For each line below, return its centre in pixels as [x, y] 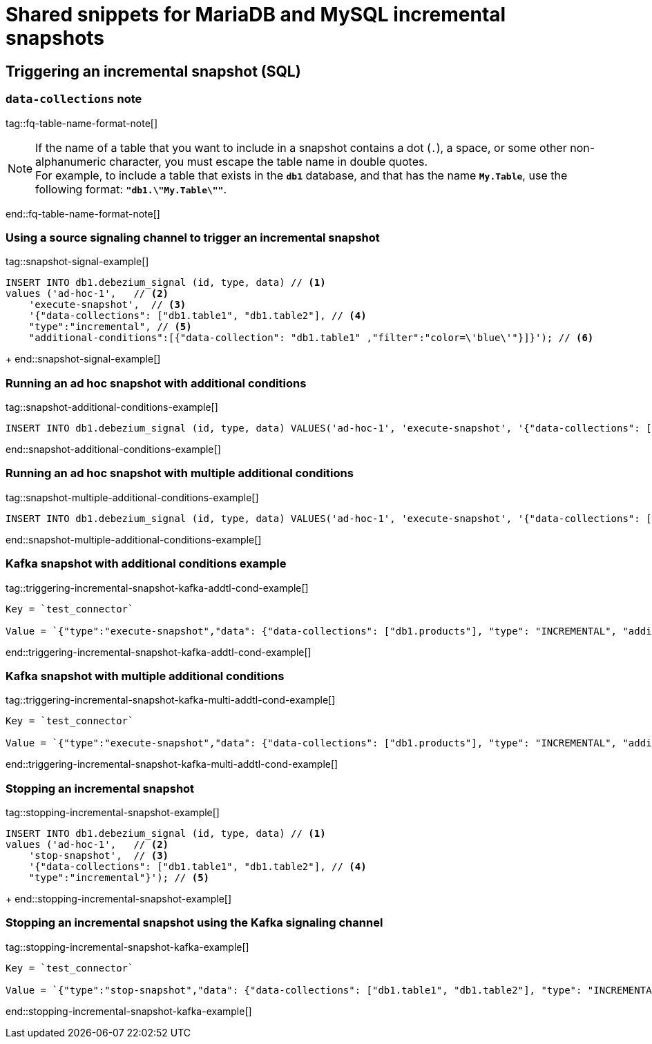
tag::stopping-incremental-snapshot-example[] [113, 813]
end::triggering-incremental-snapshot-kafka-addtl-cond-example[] [159, 652]
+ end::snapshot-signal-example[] [83, 359]
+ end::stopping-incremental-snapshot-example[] [119, 899]
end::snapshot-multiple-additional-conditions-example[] [134, 539]
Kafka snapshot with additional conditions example [146, 564]
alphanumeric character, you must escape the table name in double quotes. [232, 161]
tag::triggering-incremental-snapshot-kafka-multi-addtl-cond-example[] [171, 700]
